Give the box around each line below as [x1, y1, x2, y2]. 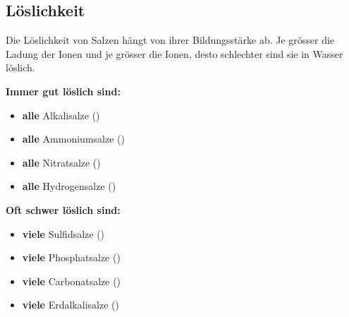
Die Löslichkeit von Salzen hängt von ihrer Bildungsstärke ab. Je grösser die [6, 32, 335, 47]
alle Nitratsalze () [22, 155, 101, 169]
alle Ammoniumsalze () [22, 131, 125, 146]
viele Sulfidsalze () [22, 226, 105, 241]
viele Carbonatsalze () [22, 273, 121, 288]
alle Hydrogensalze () [22, 179, 116, 193]
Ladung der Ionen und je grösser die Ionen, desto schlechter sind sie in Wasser [6, 46, 343, 61]
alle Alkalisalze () [22, 107, 100, 122]
